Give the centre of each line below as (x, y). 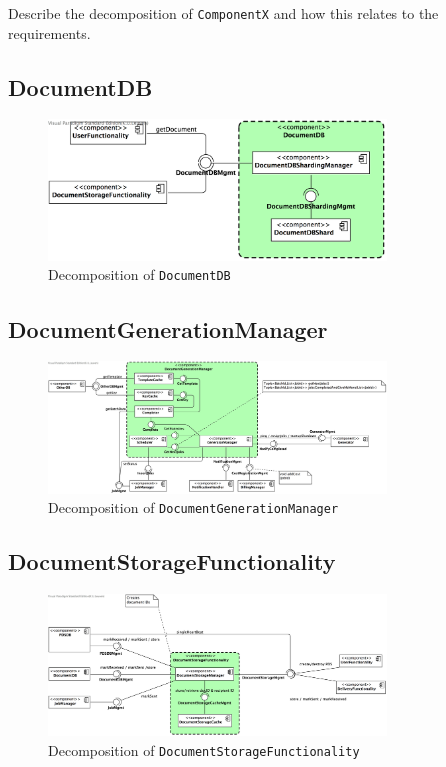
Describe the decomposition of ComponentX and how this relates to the (223, 13)
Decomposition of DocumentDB (139, 274)
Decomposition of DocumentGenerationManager (193, 507)
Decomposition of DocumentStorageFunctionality (204, 749)
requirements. (49, 32)
